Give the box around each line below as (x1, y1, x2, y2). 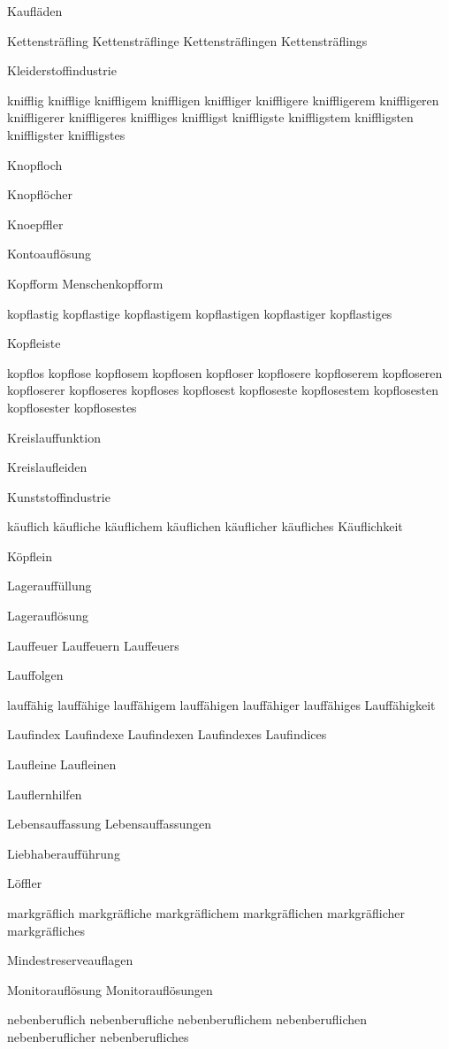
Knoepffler (7, 214, 64, 233)
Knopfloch (7, 155, 63, 174)
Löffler (7, 874, 42, 892)
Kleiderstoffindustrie (7, 61, 117, 80)
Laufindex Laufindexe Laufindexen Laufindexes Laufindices (7, 725, 327, 744)
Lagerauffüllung (7, 576, 92, 595)
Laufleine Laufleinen (7, 755, 117, 774)
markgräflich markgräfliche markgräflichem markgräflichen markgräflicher (7, 904, 406, 922)
